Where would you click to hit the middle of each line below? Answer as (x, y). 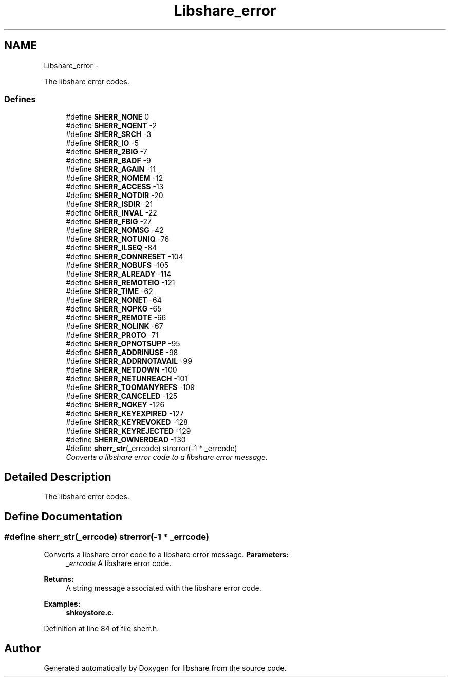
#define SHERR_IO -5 (102, 143)
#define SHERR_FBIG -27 (109, 222)
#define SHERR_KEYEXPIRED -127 (125, 414)
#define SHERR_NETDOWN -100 (121, 370)
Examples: (62, 604)
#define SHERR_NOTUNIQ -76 (118, 239)
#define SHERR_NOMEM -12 (115, 178)
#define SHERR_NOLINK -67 (115, 326)
